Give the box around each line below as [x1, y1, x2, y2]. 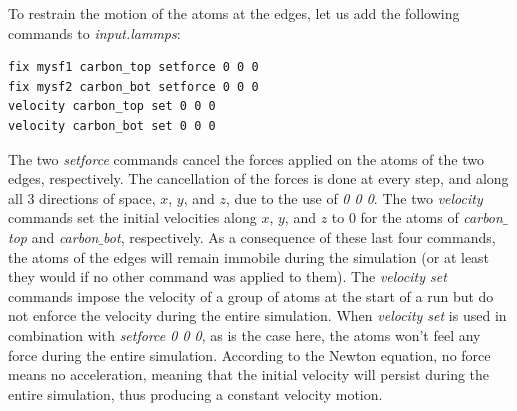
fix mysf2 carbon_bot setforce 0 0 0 [8, 79, 259, 94]
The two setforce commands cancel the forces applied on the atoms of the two [8, 148, 484, 169]
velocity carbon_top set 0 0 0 [8, 99, 216, 114]
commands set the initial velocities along [8, 207, 257, 228]
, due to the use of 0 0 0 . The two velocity [226, 187, 483, 208]
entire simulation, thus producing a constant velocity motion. [8, 383, 383, 404]
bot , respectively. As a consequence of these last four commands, [103, 226, 496, 247]
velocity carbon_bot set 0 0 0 [8, 118, 216, 133]
